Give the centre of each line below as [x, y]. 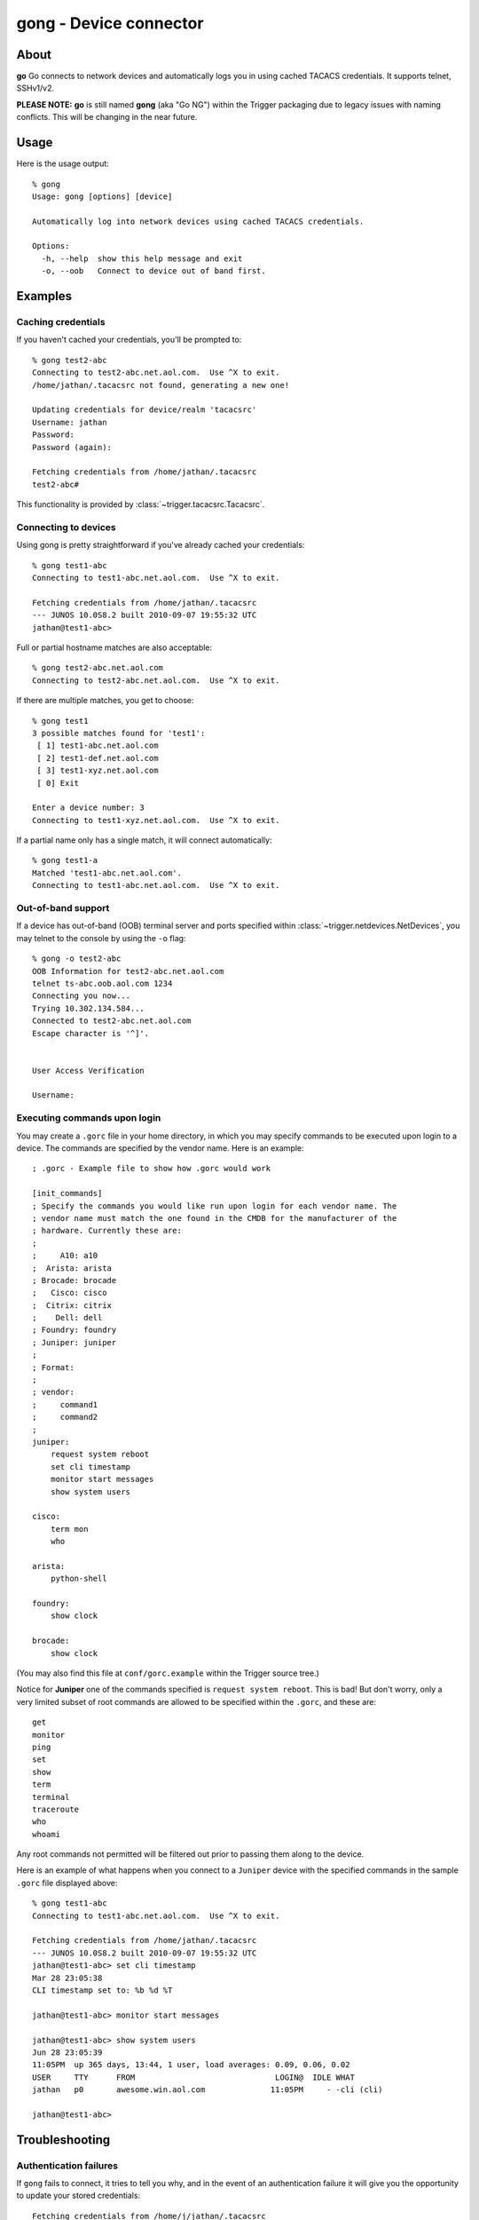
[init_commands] [67, 1193]
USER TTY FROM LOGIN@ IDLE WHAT [193, 2077]
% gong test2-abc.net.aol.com [98, 668]
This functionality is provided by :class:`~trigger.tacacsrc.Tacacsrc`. [141, 504]
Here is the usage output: [63, 163]
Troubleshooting [63, 2140]
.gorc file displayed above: [67, 1883]
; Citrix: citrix [72, 1305]
